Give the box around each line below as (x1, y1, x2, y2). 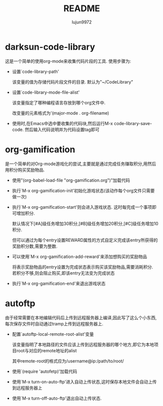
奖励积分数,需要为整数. (12, 243, 57, 249)
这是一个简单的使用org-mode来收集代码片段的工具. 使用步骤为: (5, 58, 131, 64)
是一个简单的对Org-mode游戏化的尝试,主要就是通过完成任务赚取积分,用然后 (5, 161, 157, 167)
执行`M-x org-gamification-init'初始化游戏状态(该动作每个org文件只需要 (12, 188, 155, 193)
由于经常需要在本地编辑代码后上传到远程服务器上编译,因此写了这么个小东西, (5, 315, 157, 321)
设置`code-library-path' (12, 68, 59, 74)
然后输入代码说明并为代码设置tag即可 (24, 127, 100, 132)
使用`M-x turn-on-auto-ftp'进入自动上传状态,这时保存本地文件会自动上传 (12, 379, 157, 385)
